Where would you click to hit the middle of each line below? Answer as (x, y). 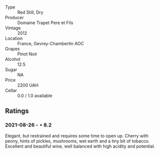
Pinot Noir (27, 54)
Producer (14, 17)
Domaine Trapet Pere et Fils (45, 23)
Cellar (11, 90)
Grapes (12, 49)
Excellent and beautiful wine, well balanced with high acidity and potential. (80, 146)
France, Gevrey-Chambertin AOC (51, 43)
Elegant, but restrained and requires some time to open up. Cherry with (77, 136)
